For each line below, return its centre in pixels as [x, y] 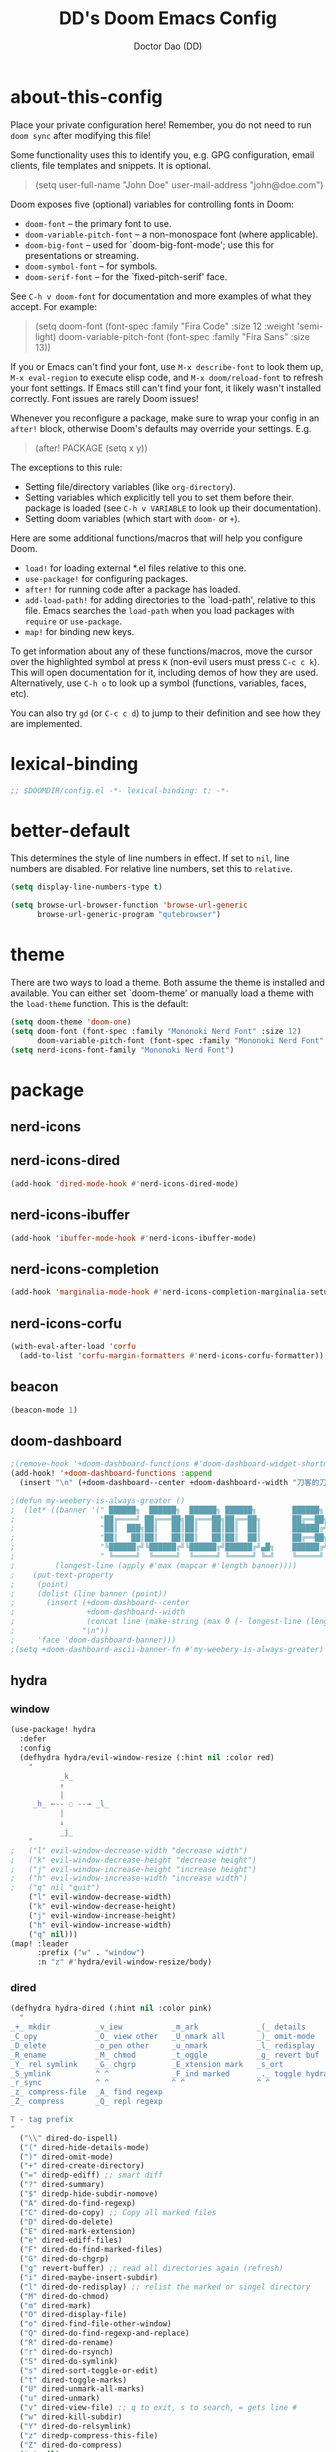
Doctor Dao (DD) [168, 46]
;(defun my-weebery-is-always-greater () [98, 1500]
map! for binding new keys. [79, 631]
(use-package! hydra [53, 1730]
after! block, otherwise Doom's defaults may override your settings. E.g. [161, 428]
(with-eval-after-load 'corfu [73, 1346]
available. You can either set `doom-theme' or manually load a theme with [162, 993]
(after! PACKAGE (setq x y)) [91, 448]
